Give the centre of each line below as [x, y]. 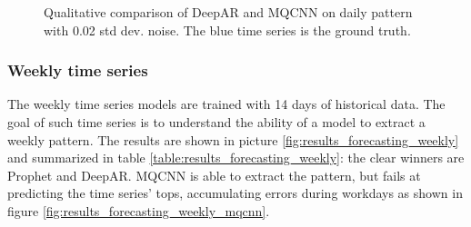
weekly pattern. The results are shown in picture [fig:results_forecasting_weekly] [233, 139]
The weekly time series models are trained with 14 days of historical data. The [226, 104]
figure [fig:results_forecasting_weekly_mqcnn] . [139, 210]
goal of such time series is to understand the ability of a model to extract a [216, 122]
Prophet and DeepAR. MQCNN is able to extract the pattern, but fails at [214, 175]
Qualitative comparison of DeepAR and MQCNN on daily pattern [228, 12]
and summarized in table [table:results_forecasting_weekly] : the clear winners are [236, 158]
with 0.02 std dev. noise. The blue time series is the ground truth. [227, 30]
